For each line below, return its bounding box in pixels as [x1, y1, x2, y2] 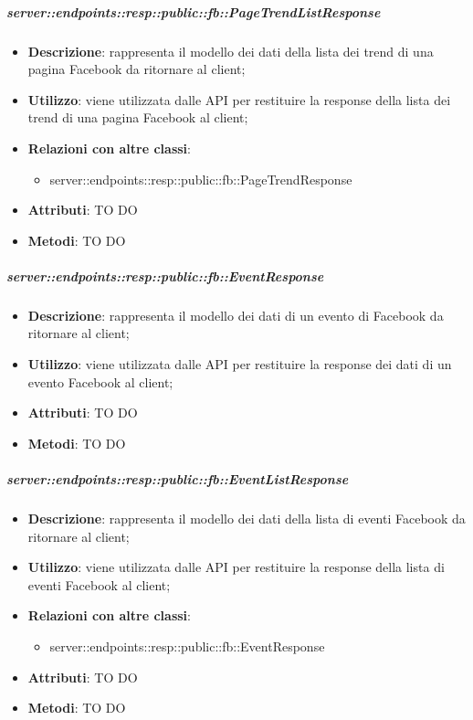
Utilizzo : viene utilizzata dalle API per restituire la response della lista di [27, 557, 445, 577]
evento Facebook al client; [27, 372, 173, 391]
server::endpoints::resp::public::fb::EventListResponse [6, 470, 349, 489]
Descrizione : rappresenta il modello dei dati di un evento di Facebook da [27, 305, 444, 324]
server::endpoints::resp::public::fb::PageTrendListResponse [6, 2, 381, 21]
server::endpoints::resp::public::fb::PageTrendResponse [49, 169, 352, 188]
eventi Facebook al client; [27, 575, 171, 594]
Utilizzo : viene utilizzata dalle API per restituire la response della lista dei [27, 90, 451, 109]
